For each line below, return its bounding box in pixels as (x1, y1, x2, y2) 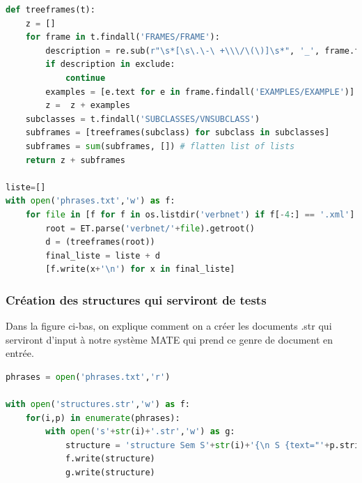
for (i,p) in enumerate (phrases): (25, 413, 180, 423)
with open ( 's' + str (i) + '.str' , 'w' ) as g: (45, 427, 235, 437)
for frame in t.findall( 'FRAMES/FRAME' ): (25, 32, 220, 43)
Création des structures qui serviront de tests (6, 291, 267, 308)
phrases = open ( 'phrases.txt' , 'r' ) (6, 371, 171, 382)
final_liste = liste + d (45, 250, 160, 261)
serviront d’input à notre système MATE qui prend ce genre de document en (6, 332, 333, 346)
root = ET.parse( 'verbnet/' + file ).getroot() (45, 223, 255, 233)
